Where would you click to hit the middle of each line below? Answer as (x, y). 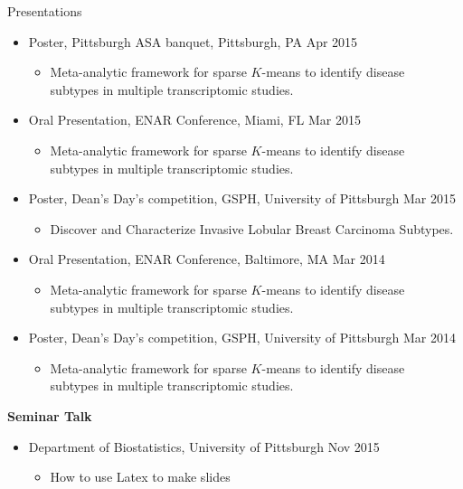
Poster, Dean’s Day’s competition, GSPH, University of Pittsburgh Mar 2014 (242, 338)
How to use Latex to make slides (140, 477)
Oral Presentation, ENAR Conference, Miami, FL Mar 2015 (194, 120)
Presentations (45, 11)
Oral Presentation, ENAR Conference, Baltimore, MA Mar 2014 (207, 259)
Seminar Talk (50, 415)
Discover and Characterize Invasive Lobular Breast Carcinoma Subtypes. (252, 228)
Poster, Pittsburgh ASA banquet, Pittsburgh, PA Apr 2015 (193, 41)
